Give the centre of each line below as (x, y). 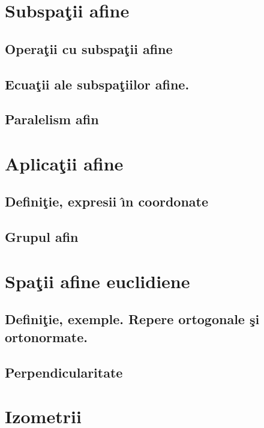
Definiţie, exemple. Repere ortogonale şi (132, 319)
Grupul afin (42, 237)
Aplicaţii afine (64, 163)
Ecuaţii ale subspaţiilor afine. (97, 84)
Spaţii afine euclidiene (97, 281)
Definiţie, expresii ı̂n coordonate (107, 201)
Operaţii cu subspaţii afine (89, 48)
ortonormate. (46, 336)
